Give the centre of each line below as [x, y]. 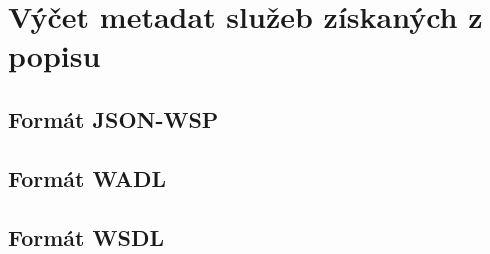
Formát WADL [87, 177]
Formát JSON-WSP [113, 118]
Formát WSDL [86, 236]
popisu [54, 55]
